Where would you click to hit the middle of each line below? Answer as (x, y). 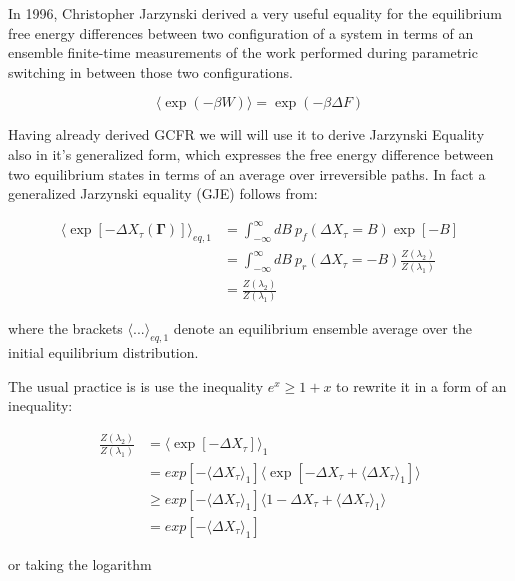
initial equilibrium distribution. (103, 352)
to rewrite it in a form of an (421, 385)
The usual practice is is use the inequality (136, 385)
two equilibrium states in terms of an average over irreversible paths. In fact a (247, 173)
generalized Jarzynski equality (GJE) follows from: (163, 193)
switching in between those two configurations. (150, 71)
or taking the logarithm (80, 563)
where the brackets (65, 328)
